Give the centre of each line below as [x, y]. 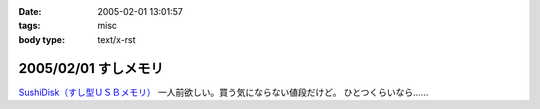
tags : [29, 26]
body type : [41, 39]
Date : [30, 11]
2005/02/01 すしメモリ [91, 68]
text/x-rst [116, 39]
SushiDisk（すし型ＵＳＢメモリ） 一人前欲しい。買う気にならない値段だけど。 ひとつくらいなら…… [223, 92]
